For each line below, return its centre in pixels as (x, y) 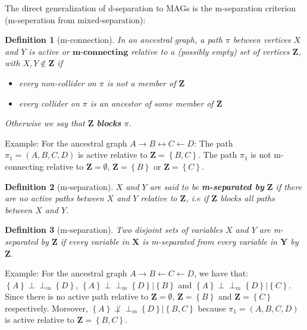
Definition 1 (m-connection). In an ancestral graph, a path (114, 40)
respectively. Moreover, (46, 308)
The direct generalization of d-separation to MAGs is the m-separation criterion (151, 8)
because (212, 308)
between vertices (262, 40)
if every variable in (95, 241)
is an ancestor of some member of (152, 103)
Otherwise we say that (45, 123)
